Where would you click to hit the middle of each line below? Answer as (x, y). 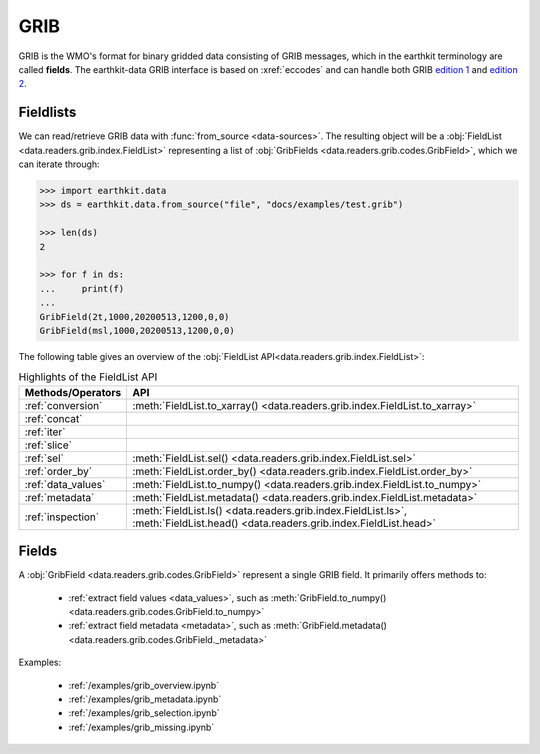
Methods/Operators (73, 392)
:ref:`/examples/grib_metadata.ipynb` (145, 699)
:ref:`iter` (45, 432)
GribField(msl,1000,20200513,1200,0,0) (137, 330)
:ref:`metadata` (59, 497)
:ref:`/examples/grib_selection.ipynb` (144, 713)
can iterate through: (59, 164)
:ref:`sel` (44, 458)
